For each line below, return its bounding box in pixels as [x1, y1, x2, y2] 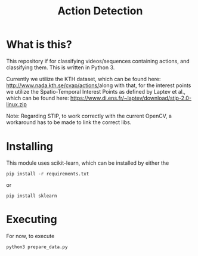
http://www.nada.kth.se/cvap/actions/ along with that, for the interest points [6, 82, 191, 89]
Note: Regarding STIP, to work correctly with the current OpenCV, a [6, 112, 172, 119]
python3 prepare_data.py [6, 243, 68, 250]
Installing [6, 140, 54, 153]
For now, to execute [6, 232, 55, 239]
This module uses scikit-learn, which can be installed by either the [6, 159, 169, 166]
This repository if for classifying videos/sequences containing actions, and [6, 57, 190, 64]
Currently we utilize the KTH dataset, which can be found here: [6, 75, 161, 82]
